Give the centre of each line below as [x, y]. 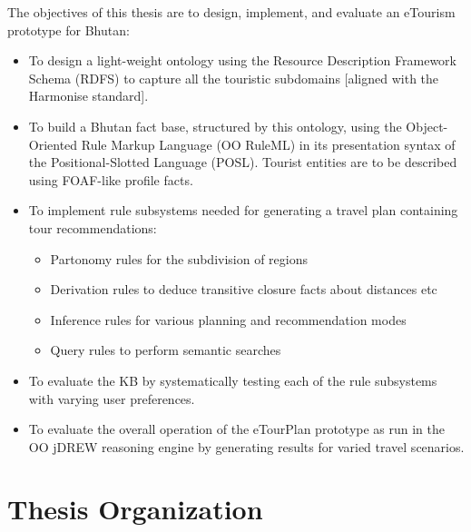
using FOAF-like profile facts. [111, 179]
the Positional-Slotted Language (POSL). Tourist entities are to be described [243, 162]
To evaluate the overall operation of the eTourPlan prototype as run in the [237, 429]
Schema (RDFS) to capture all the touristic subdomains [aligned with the [234, 78]
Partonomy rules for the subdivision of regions [179, 258]
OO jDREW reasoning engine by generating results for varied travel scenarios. [246, 446]
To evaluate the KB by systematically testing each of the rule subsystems [233, 380]
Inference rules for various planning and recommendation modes [228, 319]
